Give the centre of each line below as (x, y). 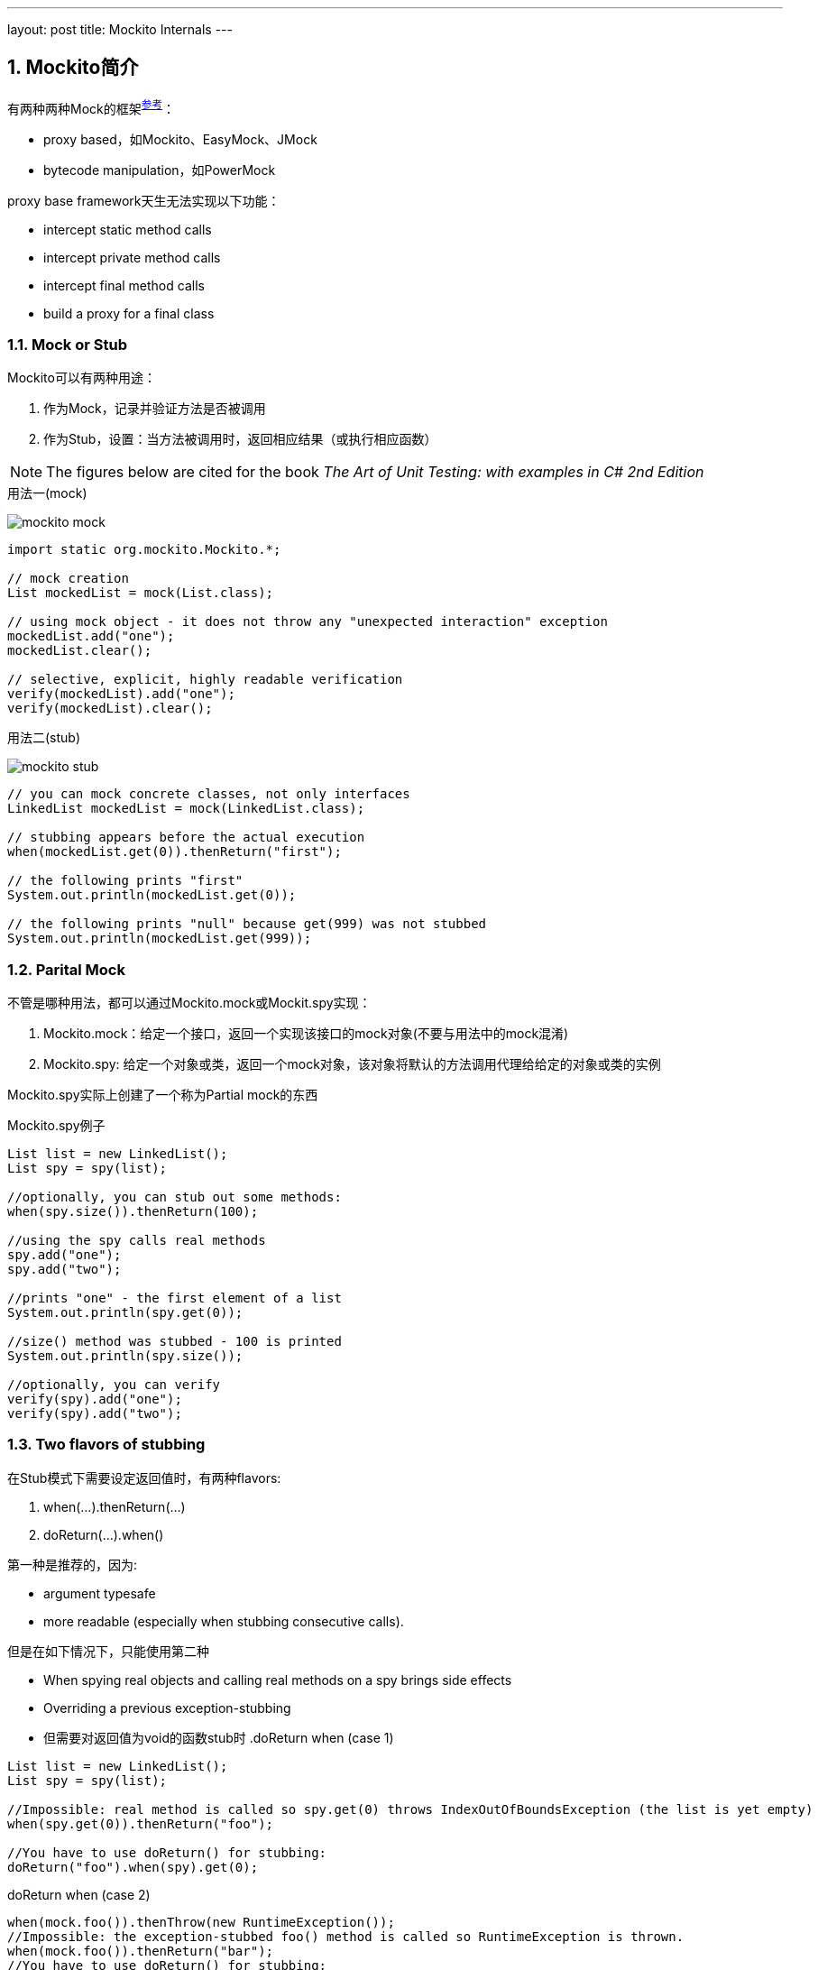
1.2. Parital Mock (66, 969)
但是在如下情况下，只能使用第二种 (108, 1651)
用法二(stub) (44, 738)
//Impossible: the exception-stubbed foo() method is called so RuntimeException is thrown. (346, 1936)
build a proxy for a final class (129, 313)
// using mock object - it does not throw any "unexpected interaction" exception (308, 622)
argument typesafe (100, 1593)
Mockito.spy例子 (56, 1125)
